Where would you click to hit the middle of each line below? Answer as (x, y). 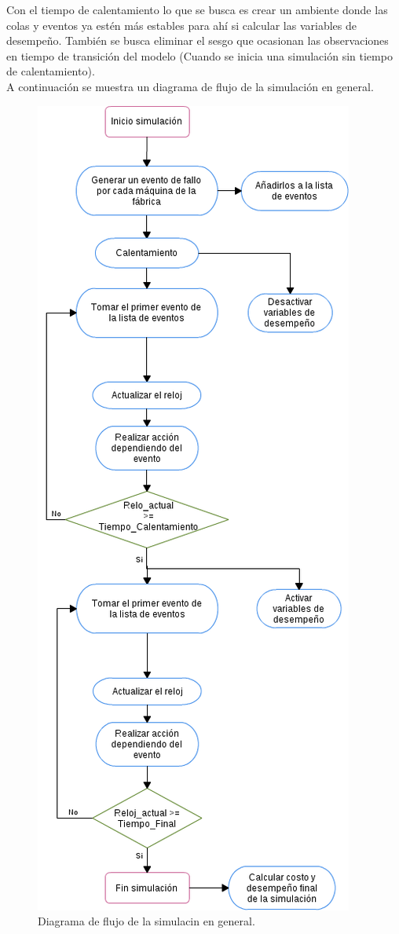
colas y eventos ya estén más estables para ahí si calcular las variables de (181, 25)
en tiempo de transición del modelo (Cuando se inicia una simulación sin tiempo (199, 55)
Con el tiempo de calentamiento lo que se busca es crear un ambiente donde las (197, 9)
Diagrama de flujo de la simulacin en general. (146, 921)
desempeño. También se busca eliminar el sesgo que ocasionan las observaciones (198, 40)
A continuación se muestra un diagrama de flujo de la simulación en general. (190, 86)
